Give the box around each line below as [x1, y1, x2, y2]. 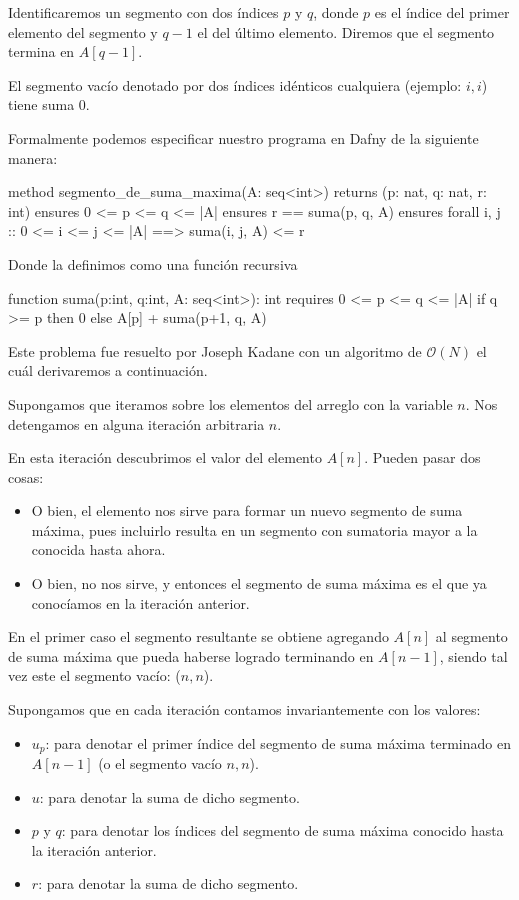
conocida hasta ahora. [31, 539, 166, 560]
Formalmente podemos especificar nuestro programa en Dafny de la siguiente [8, 127, 479, 148]
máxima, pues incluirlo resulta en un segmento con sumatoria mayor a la [31, 519, 478, 540]
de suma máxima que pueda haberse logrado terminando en [8, 645, 374, 666]
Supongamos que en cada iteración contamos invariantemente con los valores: [8, 699, 481, 720]
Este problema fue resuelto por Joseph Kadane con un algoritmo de [8, 340, 422, 361]
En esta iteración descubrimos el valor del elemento [8, 447, 322, 468]
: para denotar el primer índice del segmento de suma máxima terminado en [45, 732, 511, 753]
